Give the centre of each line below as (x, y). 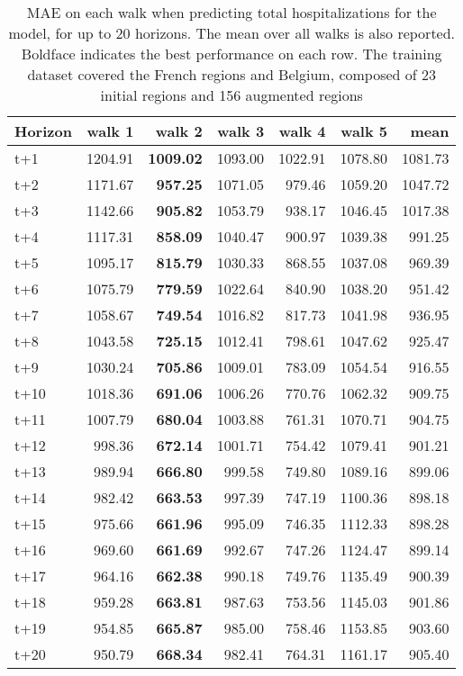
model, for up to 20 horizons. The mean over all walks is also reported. (232, 33)
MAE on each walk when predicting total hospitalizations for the (231, 12)
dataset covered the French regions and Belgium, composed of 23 (232, 74)
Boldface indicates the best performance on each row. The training (231, 54)
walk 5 (364, 131)
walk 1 (110, 131)
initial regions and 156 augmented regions (231, 95)
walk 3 (241, 131)
